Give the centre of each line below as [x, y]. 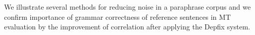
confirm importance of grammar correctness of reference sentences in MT [118, 16]
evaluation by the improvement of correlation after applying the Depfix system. [127, 27]
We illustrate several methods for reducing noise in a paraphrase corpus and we [128, 7]
